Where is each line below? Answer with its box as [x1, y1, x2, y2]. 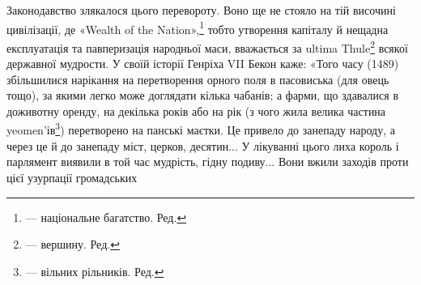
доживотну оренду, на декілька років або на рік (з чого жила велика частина [6, 102, 386, 119]
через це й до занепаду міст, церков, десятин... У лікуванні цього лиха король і [6, 137, 399, 154]
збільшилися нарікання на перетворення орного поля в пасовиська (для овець [6, 70, 389, 87]
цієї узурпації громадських [6, 168, 138, 185]
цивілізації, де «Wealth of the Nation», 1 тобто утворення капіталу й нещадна [6, 18, 389, 37]
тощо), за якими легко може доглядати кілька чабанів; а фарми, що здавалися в [6, 87, 399, 104]
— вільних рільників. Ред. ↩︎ [25, 262, 164, 279]
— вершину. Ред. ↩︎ [25, 236, 120, 253]
